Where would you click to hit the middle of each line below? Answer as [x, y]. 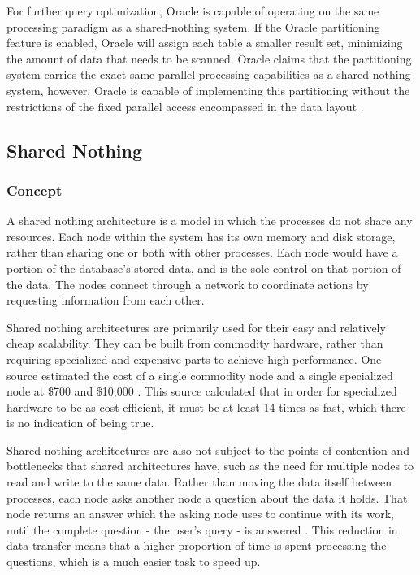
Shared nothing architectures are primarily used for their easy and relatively [196, 327]
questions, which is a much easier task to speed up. [134, 562]
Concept [35, 190]
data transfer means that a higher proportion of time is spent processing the [197, 545]
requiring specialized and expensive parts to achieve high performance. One [194, 359]
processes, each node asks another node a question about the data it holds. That [207, 497]
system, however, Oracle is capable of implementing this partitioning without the [208, 90]
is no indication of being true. [80, 423]
